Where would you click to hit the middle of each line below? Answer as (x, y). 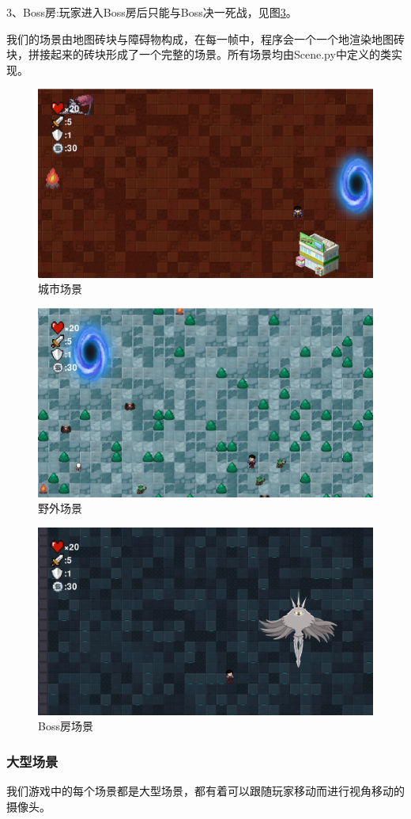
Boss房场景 (66, 726)
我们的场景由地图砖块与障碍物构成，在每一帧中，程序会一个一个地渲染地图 (200, 38)
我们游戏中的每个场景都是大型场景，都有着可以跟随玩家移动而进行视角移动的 (205, 790)
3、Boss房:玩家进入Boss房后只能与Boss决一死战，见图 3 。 (152, 12)
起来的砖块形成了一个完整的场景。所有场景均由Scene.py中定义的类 (221, 54)
